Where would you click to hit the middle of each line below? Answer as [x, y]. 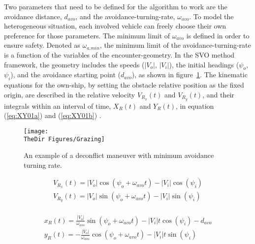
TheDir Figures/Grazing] [64, 139]
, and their [218, 94]
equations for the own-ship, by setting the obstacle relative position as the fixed [124, 85]
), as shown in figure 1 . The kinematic [190, 75]
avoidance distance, [33, 16]
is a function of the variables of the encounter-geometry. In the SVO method [119, 54]
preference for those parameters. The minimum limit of [87, 35]
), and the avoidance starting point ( [66, 75]
